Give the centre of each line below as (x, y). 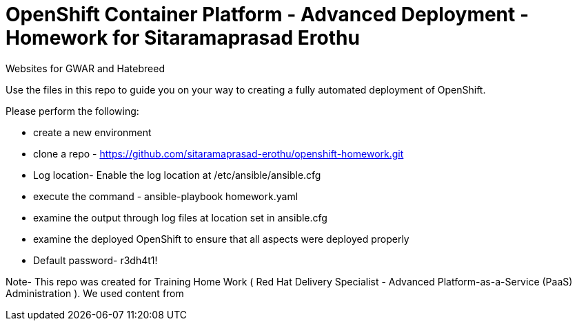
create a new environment (92, 132)
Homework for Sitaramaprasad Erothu (183, 38)
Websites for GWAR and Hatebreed (85, 68)
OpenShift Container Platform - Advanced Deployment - (267, 14)
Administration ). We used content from (95, 293)
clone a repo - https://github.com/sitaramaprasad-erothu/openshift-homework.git (219, 153)
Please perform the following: (72, 111)
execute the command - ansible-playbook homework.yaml (166, 196)
